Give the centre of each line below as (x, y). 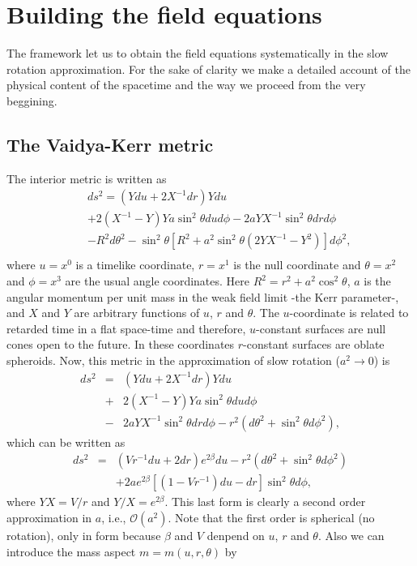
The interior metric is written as (87, 178)
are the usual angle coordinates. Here (157, 281)
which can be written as (66, 442)
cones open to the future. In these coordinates (121, 344)
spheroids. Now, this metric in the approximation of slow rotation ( (173, 360)
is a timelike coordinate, (135, 265)
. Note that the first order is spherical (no (271, 517)
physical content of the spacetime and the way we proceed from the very (186, 85)
